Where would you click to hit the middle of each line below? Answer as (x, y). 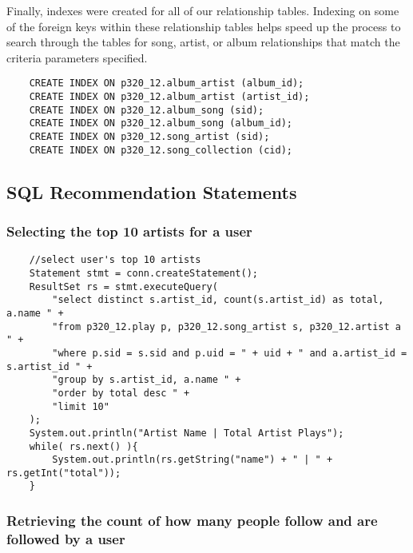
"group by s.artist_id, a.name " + (147, 380)
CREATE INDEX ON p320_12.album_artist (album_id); (167, 84)
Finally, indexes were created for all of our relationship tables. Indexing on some (203, 10)
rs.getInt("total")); (64, 473)
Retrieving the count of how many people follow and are (192, 521)
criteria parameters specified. (77, 57)
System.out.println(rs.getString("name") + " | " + (193, 460)
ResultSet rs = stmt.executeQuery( (123, 286)
